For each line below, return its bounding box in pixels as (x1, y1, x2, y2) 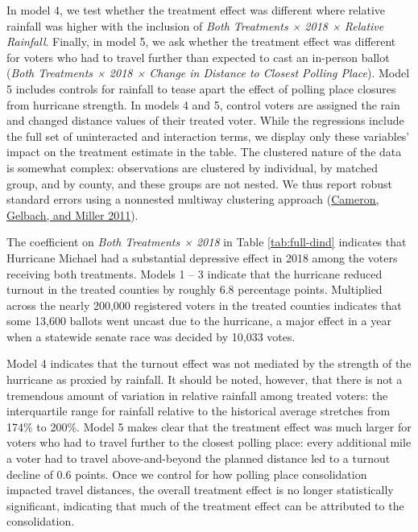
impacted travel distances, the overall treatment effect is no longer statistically (6, 481, 394, 498)
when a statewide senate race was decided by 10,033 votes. (6, 328, 296, 344)
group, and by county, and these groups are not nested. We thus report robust (6, 175, 392, 192)
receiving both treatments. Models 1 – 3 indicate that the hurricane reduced (6, 265, 383, 282)
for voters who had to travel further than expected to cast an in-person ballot (6, 48, 390, 65)
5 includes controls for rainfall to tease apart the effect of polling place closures (6, 80, 396, 97)
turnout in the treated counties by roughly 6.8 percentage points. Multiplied (6, 281, 383, 298)
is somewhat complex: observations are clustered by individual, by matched (6, 159, 378, 175)
